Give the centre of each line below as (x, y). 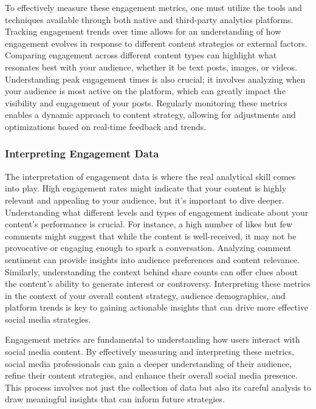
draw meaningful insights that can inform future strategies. (115, 399)
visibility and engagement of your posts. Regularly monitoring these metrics (146, 102)
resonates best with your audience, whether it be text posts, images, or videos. (151, 67)
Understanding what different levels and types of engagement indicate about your (157, 212)
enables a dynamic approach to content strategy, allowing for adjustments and (150, 115)
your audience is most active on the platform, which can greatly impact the (145, 91)
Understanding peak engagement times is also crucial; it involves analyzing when (155, 79)
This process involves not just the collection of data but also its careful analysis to (158, 387)
